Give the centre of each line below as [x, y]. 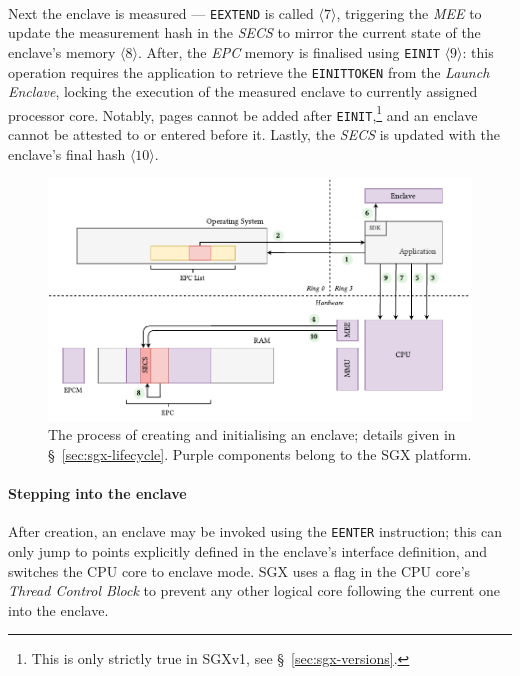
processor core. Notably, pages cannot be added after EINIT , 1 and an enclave [243, 113]
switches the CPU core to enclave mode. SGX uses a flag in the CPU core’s [239, 570]
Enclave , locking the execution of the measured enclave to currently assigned [243, 91]
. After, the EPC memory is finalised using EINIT [289, 51]
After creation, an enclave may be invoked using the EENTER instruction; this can [255, 531]
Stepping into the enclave [97, 493]
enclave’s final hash [67, 153]
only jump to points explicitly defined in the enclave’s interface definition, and [247, 550]
